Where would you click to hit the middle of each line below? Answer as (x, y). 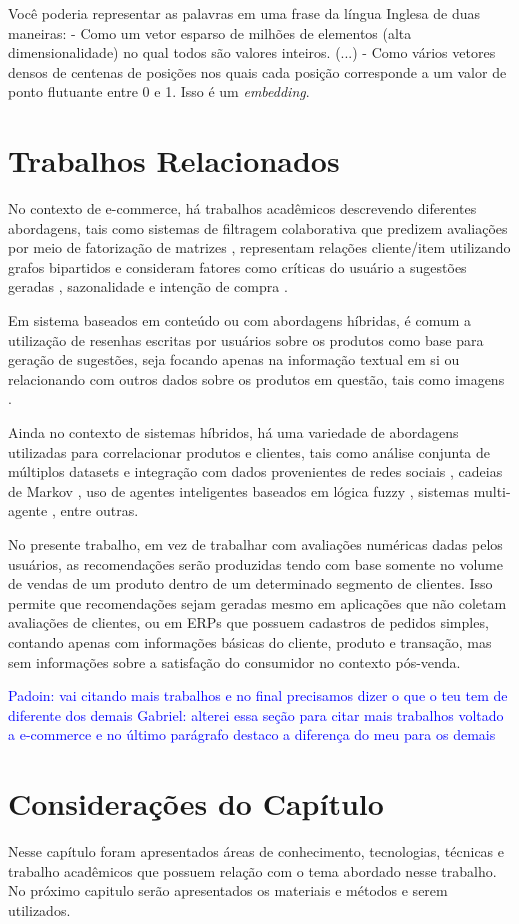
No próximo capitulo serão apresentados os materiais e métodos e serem (228, 890)
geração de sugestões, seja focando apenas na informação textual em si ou (234, 359)
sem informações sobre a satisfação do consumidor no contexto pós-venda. (234, 661)
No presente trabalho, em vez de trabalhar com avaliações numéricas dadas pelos (255, 544)
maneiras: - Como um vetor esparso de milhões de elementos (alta (210, 32)
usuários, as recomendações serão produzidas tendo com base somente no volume (255, 563)
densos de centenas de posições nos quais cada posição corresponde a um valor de (257, 71)
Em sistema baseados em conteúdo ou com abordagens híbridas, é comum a (240, 320)
